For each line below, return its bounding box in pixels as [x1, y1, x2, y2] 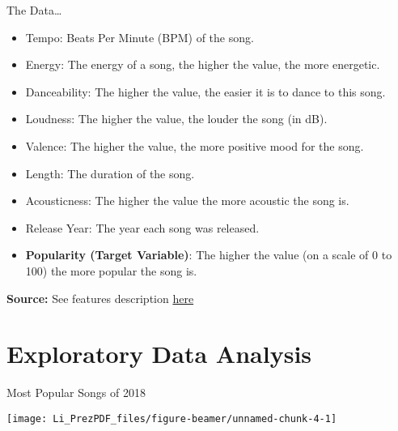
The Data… [6, 2, 62, 18]
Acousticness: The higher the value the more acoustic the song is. [25, 192, 349, 209]
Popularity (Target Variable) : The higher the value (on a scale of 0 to [25, 246, 392, 263]
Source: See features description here [6, 289, 194, 306]
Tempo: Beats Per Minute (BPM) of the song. [25, 28, 254, 45]
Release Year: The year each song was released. [25, 219, 260, 236]
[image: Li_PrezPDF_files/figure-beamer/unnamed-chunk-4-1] [6, 412, 337, 425]
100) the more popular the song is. [25, 262, 197, 279]
